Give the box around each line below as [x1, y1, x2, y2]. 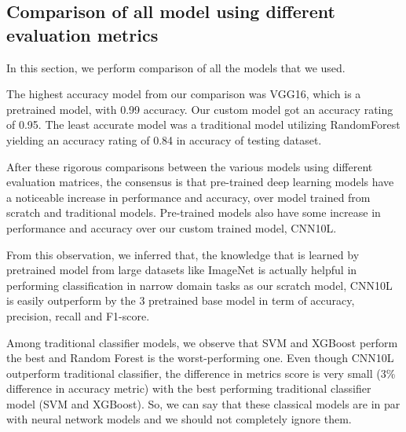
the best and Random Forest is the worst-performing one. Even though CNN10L [6, 350, 394, 366]
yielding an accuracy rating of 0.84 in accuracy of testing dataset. [6, 131, 322, 148]
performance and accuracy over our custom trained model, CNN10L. [6, 219, 337, 236]
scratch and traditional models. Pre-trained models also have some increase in [6, 204, 381, 221]
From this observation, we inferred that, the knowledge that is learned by [6, 246, 360, 262]
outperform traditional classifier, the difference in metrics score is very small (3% [6, 364, 396, 381]
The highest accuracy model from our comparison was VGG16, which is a [6, 86, 361, 102]
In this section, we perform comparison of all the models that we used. [6, 59, 346, 75]
